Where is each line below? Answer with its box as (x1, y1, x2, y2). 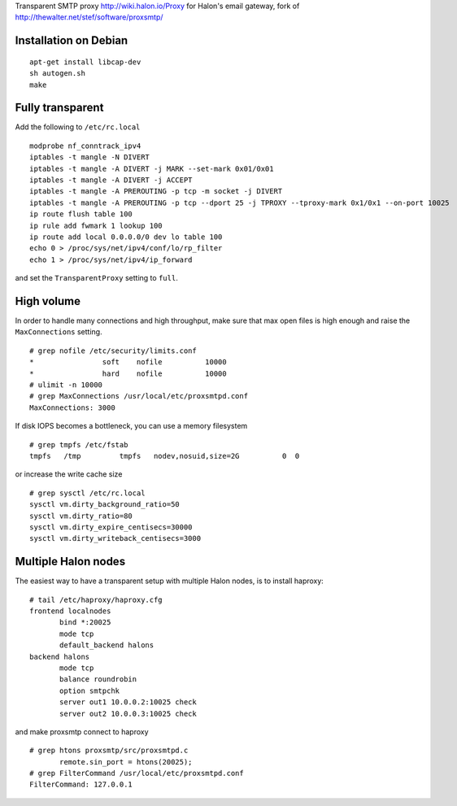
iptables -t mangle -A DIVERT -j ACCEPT (29, 176, 193, 185)
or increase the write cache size (15, 469, 123, 479)
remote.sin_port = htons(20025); (59, 757, 193, 766)
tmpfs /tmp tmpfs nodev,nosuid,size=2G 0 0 (29, 451, 300, 460)
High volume (15, 294, 81, 308)
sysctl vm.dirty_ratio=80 (29, 511, 133, 521)
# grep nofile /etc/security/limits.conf (29, 346, 197, 355)
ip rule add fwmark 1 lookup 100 (29, 220, 163, 230)
